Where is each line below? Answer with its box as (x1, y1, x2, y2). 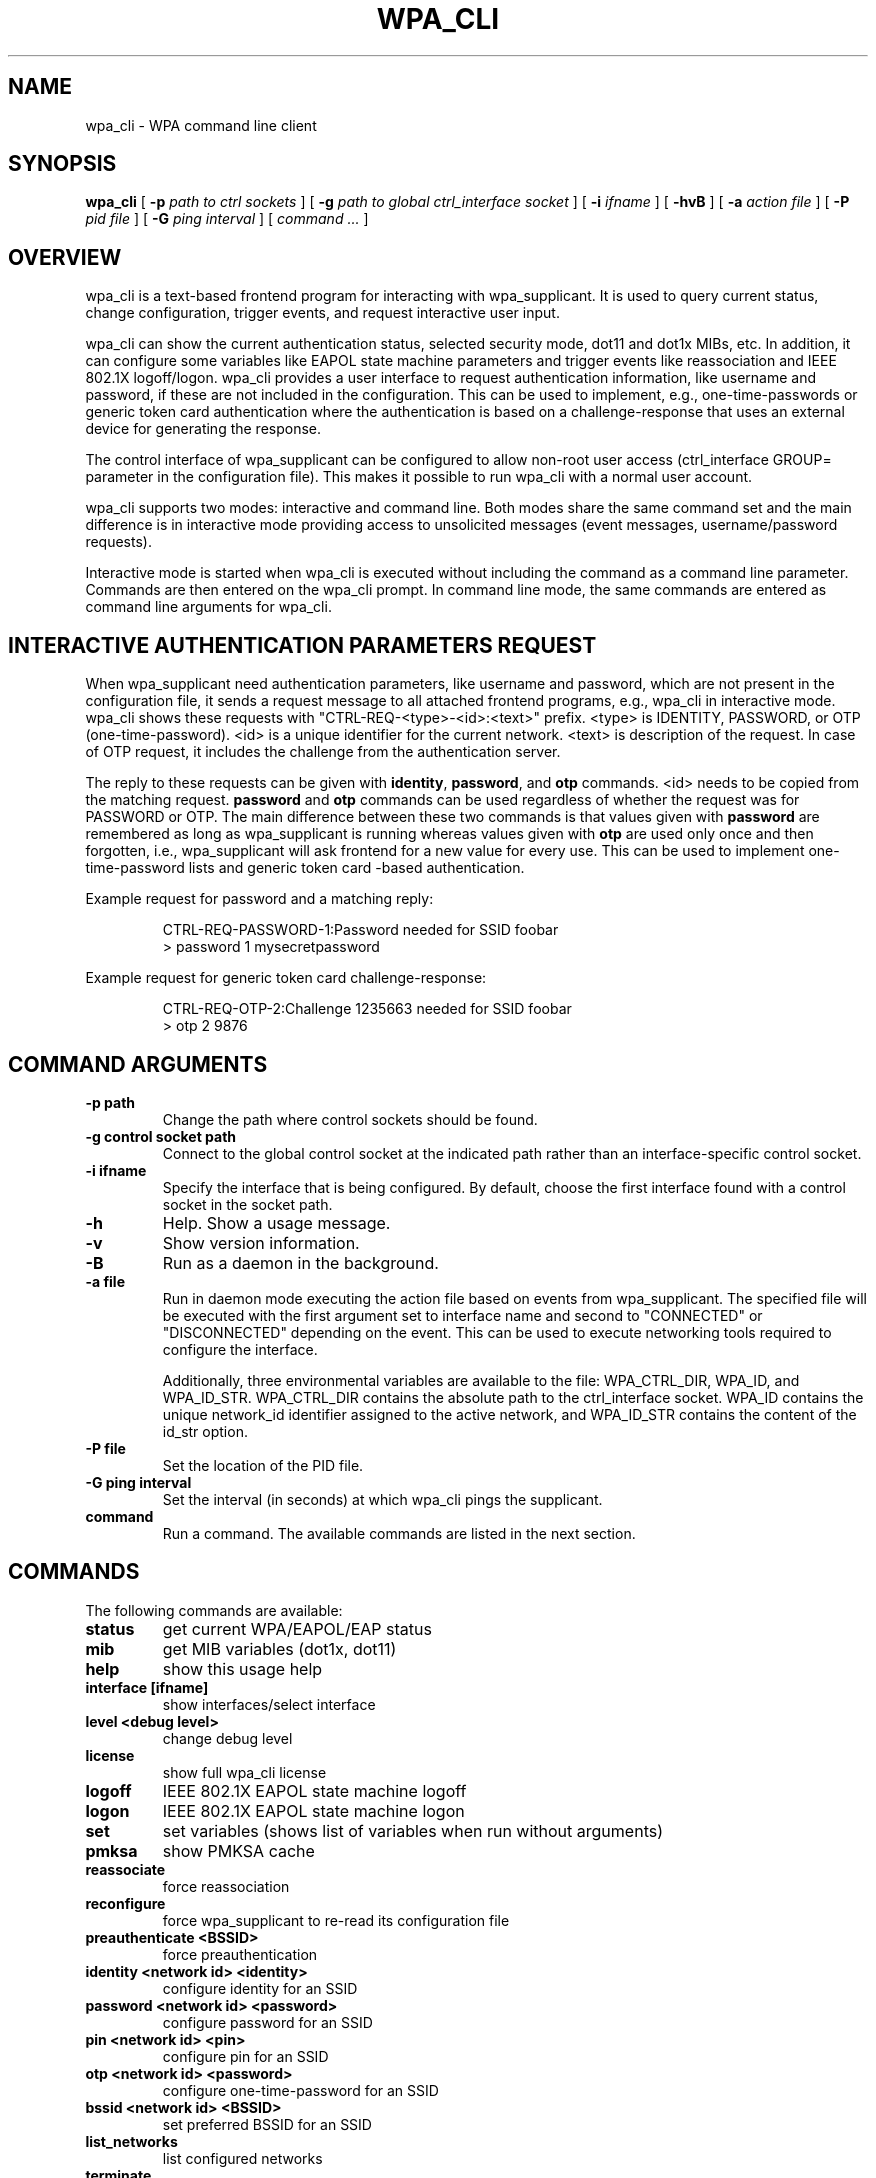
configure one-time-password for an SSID (162, 2081, 439, 2099)
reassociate (85, 1860, 166, 1878)
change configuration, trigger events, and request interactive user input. (85, 304, 560, 322)
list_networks (85, 2132, 178, 2150)
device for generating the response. (85, 420, 322, 438)
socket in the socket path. (162, 1195, 333, 1213)
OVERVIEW (8, 244, 122, 270)
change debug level (162, 1729, 293, 1747)
